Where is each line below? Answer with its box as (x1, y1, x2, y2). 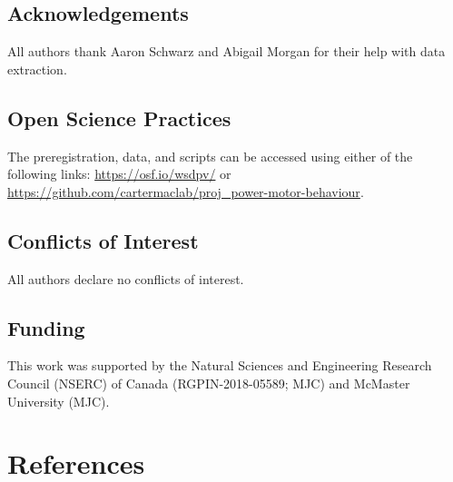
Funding (7, 313, 85, 341)
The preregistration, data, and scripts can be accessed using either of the (7, 146, 413, 165)
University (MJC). (7, 391, 110, 410)
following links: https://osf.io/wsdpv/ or (7, 164, 231, 183)
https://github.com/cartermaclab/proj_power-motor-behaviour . (7, 182, 364, 201)
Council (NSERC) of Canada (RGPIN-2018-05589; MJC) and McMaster (7, 373, 410, 392)
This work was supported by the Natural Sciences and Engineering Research (7, 356, 432, 375)
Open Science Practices (7, 103, 231, 132)
